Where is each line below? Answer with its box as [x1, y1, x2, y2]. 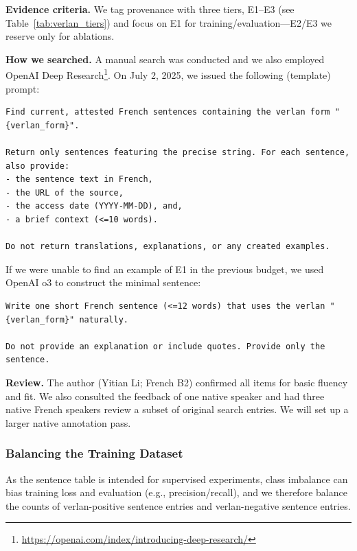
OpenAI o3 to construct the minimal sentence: [5, 275, 201, 290]
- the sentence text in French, [5, 174, 153, 185]
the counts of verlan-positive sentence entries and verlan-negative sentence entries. [5, 498, 351, 513]
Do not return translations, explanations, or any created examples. [5, 242, 330, 252]
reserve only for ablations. [5, 29, 115, 43]
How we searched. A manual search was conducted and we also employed [5, 51, 325, 66]
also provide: [5, 161, 70, 171]
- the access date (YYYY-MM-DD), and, [5, 201, 183, 211]
